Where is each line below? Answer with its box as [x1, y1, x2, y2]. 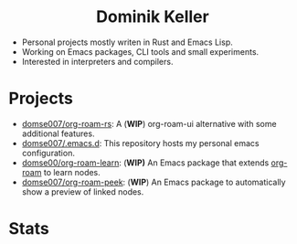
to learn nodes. [43, 166, 101, 177]
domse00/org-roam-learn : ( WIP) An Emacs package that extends [21, 157, 270, 168]
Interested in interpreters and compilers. [21, 56, 174, 67]
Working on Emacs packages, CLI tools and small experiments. [21, 46, 260, 57]
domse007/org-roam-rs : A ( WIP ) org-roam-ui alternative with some [21, 118, 277, 129]
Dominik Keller [96, 6, 209, 27]
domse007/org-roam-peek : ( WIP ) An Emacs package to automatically [21, 176, 286, 187]
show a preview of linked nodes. [21, 186, 144, 197]
